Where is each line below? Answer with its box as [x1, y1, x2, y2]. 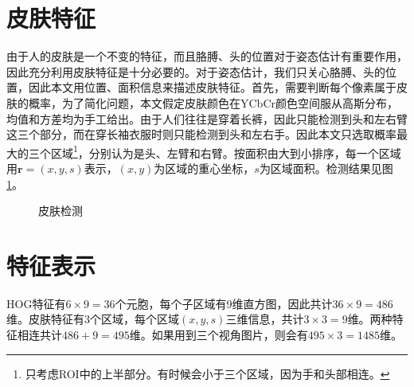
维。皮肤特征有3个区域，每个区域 [6, 311, 179, 327]
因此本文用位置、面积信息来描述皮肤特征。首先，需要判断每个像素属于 [28, 79, 396, 96]
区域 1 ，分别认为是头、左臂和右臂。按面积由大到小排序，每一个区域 [50, 142, 401, 161]
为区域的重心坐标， [154, 159, 255, 176]
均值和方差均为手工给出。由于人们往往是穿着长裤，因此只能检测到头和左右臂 [6, 110, 408, 127]
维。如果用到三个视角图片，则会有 [129, 326, 308, 343]
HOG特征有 [6, 295, 66, 311]
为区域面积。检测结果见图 [259, 159, 393, 176]
